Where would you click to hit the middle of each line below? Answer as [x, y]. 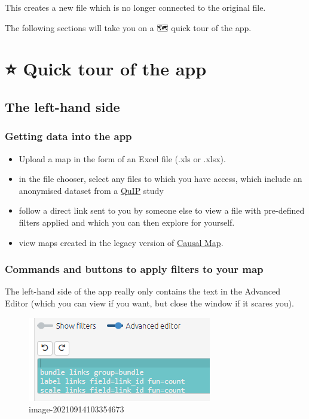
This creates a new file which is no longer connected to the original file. [135, 7]
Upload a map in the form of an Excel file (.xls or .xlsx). [122, 158]
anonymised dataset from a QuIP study [91, 190]
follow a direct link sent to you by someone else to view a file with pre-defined [162, 210]
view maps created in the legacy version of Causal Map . [121, 242]
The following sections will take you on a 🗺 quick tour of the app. [128, 27]
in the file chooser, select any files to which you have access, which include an [160, 179]
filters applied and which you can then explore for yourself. [127, 222]
